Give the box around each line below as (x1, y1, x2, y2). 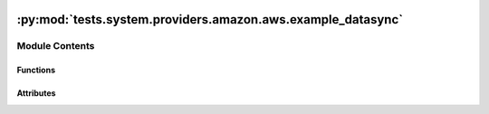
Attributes (16, 88, 56, 99)
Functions (16, 64, 56, 76)
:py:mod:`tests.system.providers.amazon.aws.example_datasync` (16, 12, 403, 27)
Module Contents (16, 40, 95, 52)
